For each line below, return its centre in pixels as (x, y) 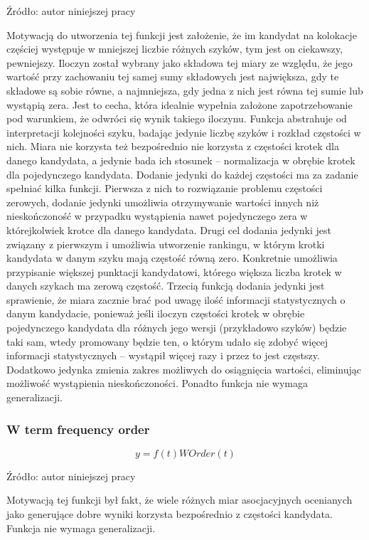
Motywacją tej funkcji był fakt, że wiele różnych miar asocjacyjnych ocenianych (180, 500)
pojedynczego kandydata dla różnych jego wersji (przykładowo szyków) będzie (177, 328)
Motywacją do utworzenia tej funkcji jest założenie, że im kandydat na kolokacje (182, 35)
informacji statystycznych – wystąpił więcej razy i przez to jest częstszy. (163, 355)
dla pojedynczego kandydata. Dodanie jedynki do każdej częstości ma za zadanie (182, 174)
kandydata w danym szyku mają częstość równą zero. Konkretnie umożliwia (172, 258)
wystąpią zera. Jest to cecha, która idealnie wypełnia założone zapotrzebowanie (180, 104)
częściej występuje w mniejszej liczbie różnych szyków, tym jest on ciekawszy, (175, 49)
